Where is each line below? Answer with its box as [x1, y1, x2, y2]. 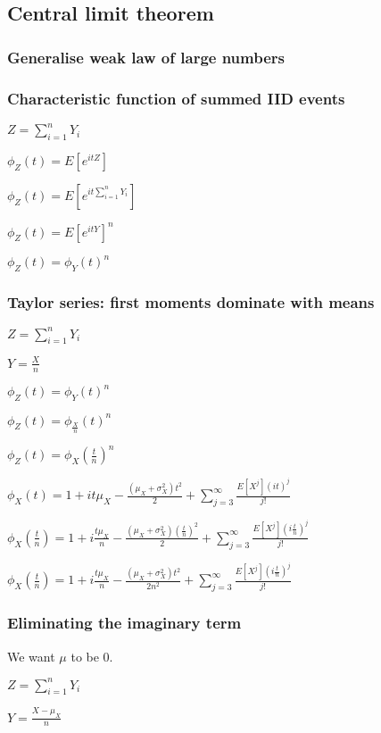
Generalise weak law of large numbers [7, 46, 286, 68]
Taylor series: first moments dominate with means [7, 290, 375, 312]
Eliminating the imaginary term [7, 612, 242, 634]
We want [7, 646, 55, 665]
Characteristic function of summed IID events [7, 87, 345, 109]
